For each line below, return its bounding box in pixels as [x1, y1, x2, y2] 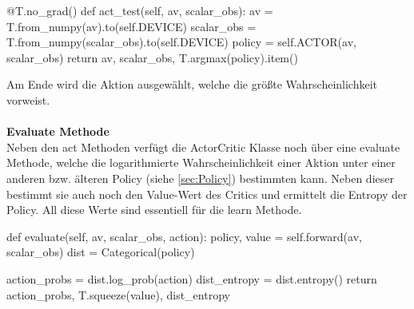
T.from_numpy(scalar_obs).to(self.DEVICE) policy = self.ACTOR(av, [6, 34, 356, 50]
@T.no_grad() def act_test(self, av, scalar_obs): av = [6, 2, 273, 18]
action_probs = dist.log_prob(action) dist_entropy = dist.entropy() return [6, 270, 377, 287]
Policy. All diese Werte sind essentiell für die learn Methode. [6, 201, 302, 218]
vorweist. [6, 91, 50, 108]
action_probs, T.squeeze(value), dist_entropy [6, 286, 230, 303]
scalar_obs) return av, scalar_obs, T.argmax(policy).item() [6, 49, 298, 65]
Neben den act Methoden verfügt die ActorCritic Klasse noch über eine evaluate [6, 138, 400, 155]
